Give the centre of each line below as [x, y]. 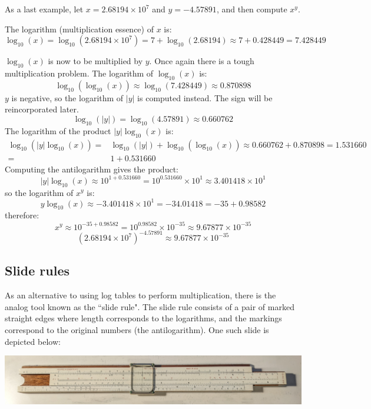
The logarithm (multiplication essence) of [79, 29]
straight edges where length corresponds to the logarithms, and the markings [143, 318]
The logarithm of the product [58, 130]
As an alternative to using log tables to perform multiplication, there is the [140, 295]
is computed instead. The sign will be [205, 97]
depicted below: [33, 341]
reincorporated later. [42, 109]
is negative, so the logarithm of [67, 97]
